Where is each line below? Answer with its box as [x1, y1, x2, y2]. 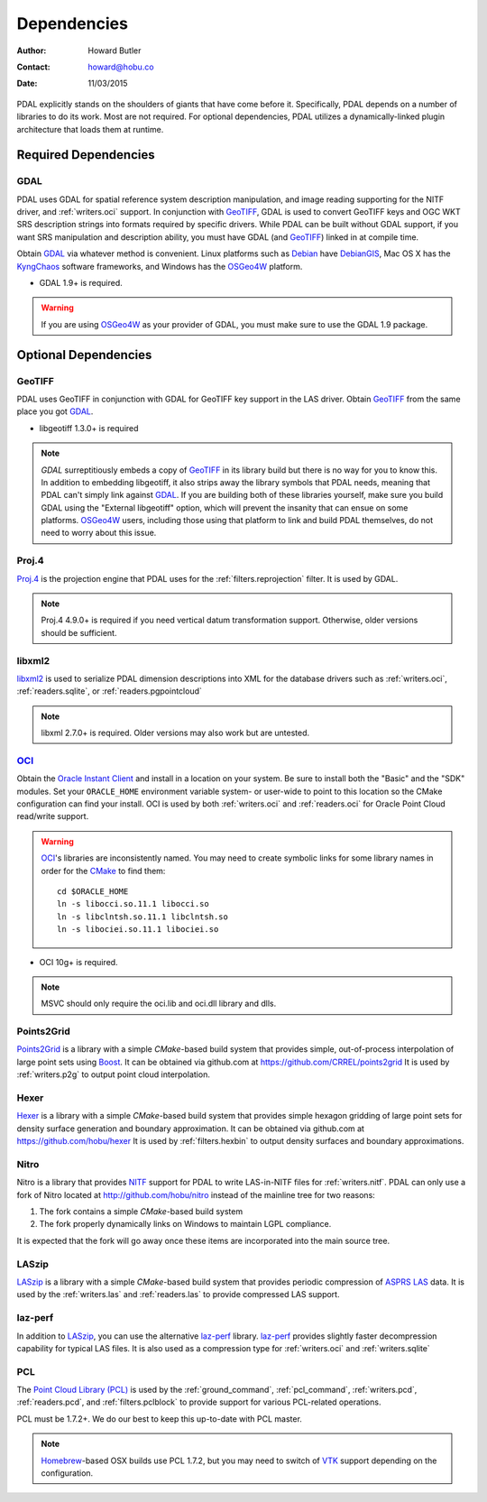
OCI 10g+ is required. [39, 956, 118, 967]
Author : [16, 45, 47, 56]
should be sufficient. [41, 627, 117, 638]
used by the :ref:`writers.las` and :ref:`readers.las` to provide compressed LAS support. [16, 1289, 340, 1300]
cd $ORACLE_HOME [57, 886, 129, 897]
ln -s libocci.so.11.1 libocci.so [57, 898, 209, 909]
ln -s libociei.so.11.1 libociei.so [57, 925, 219, 935]
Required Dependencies [16, 147, 155, 162]
